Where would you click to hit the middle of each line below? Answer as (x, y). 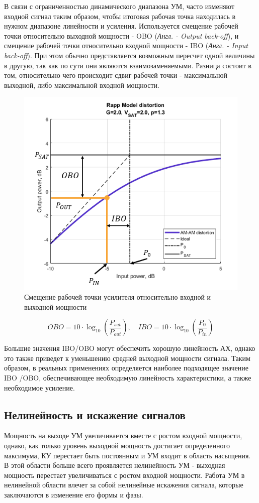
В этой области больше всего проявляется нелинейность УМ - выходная (115, 465)
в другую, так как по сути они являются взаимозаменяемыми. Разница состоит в (128, 65)
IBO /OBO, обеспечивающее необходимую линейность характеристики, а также (128, 377)
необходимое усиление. (39, 387)
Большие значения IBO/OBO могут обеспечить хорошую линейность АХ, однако (130, 348)
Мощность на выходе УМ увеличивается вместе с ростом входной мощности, (123, 435)
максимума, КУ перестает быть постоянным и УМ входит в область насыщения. (127, 455)
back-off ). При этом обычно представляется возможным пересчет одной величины (129, 55)
